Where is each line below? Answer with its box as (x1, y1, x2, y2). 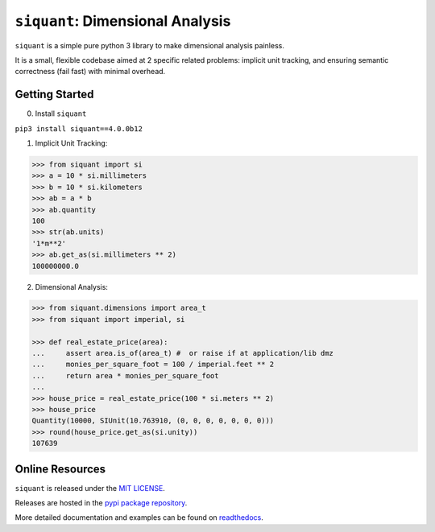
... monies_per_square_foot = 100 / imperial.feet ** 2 (31, 360, 275, 369)
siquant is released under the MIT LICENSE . (14, 483, 165, 493)
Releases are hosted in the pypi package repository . (14, 498, 188, 508)
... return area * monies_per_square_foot (31, 371, 219, 380)
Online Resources (14, 462, 106, 476)
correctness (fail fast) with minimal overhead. (14, 67, 166, 76)
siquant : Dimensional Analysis (14, 12, 231, 30)
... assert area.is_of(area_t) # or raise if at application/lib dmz (31, 348, 334, 358)
